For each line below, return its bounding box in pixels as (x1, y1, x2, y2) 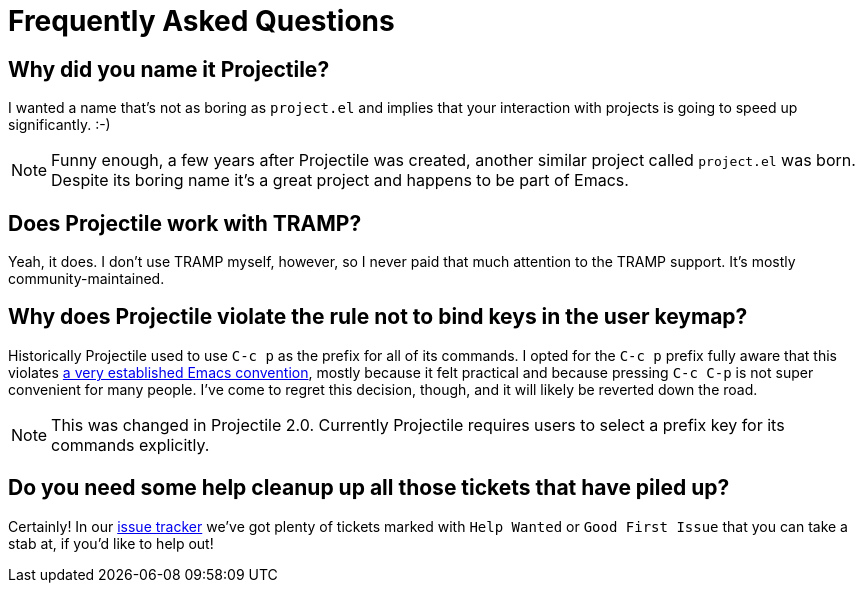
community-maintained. (8, 270, 165, 288)
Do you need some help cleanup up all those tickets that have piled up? (8, 475, 730, 501)
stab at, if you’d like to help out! (8, 534, 214, 552)
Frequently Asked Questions (8, 4, 395, 38)
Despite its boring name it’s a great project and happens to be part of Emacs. (51, 170, 629, 191)
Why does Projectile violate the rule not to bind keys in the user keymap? (8, 304, 748, 330)
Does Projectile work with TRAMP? (8, 210, 362, 236)
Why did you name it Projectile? (8, 56, 330, 82)
